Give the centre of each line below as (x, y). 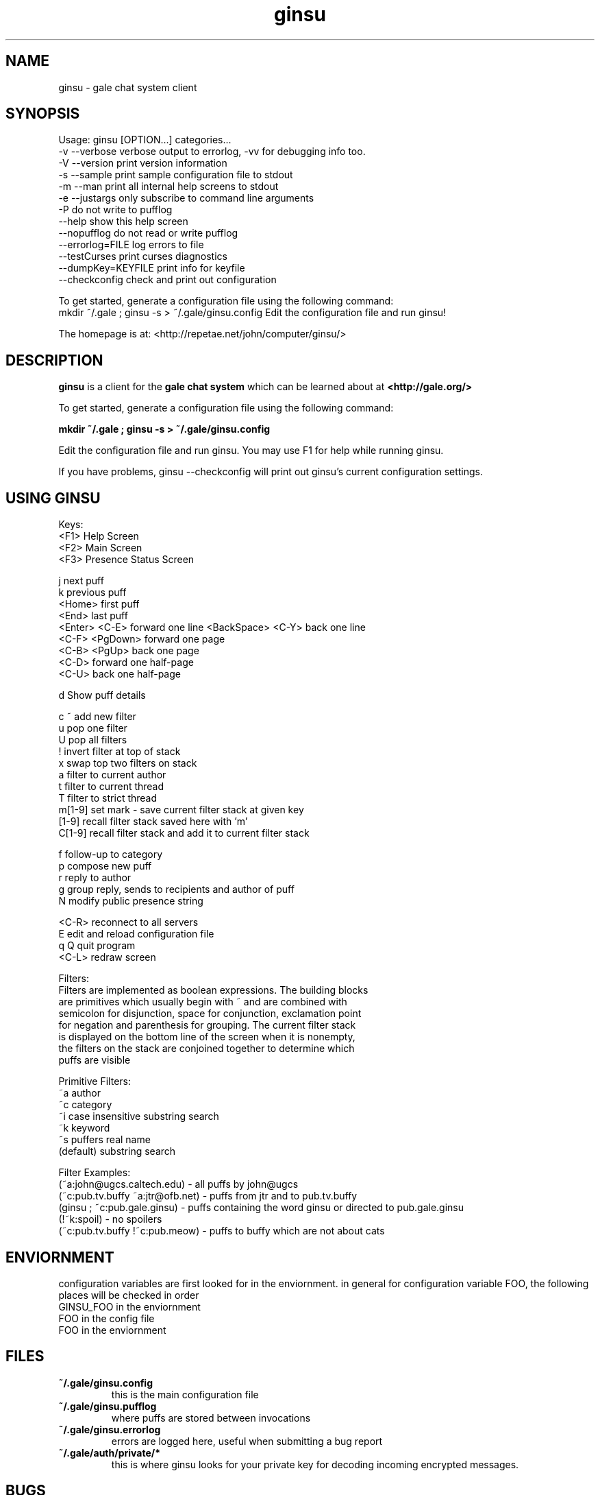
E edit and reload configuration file (136, 934)
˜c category (85, 1105)
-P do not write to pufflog (115, 210)
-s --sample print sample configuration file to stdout (176, 175)
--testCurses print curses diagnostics (143, 256)
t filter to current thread (111, 787)
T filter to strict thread (108, 798)
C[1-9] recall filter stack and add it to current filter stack (184, 833)
